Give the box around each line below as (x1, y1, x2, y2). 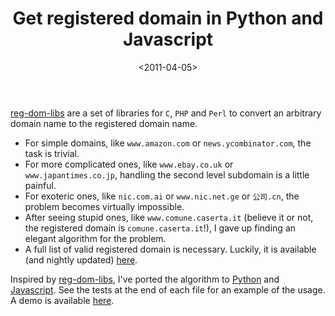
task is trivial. (24, 147, 80, 159)
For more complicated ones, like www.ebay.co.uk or (24, 158, 234, 170)
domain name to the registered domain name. (10, 117, 198, 129)
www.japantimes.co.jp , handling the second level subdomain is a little (24, 168, 310, 181)
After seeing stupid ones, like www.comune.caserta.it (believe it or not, (24, 211, 314, 223)
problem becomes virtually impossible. (24, 200, 185, 212)
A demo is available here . (10, 294, 115, 306)
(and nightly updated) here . (24, 253, 138, 266)
